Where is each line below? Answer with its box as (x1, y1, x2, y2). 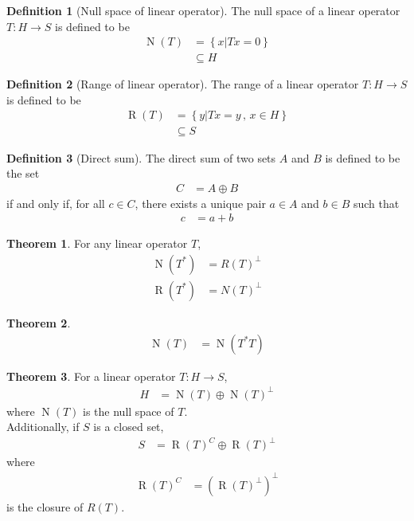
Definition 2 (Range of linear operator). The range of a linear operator (6, 76, 359, 92)
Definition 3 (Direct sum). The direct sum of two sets (6, 149, 276, 166)
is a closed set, (93, 418, 164, 435)
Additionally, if (6, 418, 80, 435)
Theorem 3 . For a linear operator (6, 367, 176, 384)
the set (6, 165, 40, 182)
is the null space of (83, 402, 174, 419)
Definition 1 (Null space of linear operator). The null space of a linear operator (6, 2, 400, 18)
